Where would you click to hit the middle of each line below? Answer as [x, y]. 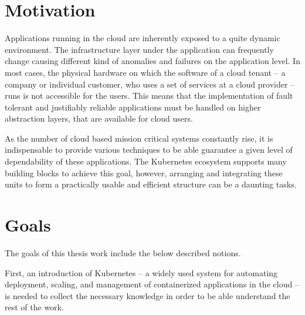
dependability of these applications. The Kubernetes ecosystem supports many [146, 161]
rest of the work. [34, 307]
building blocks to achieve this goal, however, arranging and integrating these [144, 172]
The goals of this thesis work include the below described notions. [123, 252]
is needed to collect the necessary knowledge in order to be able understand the [148, 295]
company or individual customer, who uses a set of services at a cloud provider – [150, 84]
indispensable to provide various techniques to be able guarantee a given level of [149, 150]
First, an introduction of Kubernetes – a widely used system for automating [141, 272]
